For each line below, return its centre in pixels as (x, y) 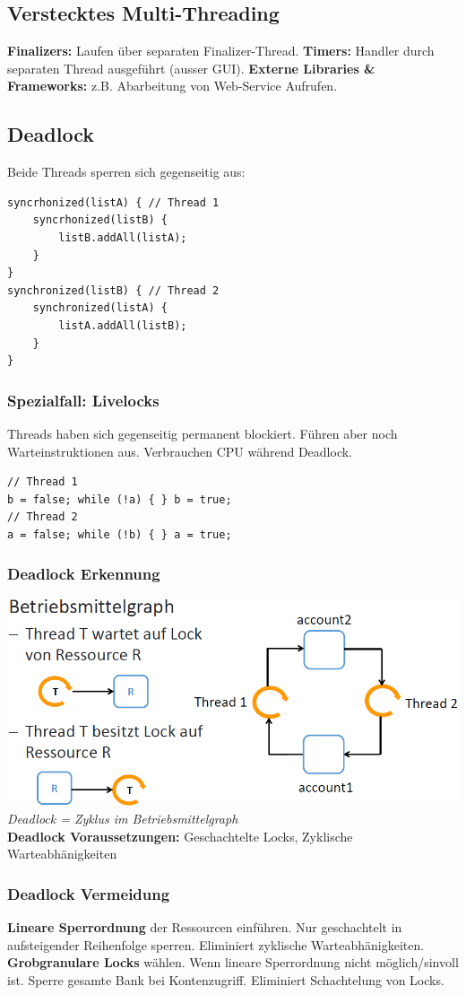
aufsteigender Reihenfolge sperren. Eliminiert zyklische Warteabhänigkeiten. (216, 944)
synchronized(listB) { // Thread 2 (113, 290)
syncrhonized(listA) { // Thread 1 (113, 202)
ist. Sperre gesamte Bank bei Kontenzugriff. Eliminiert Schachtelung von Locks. (226, 979)
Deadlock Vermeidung (89, 893)
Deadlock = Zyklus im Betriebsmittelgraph (123, 819)
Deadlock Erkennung (84, 574)
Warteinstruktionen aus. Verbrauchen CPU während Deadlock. (180, 451)
